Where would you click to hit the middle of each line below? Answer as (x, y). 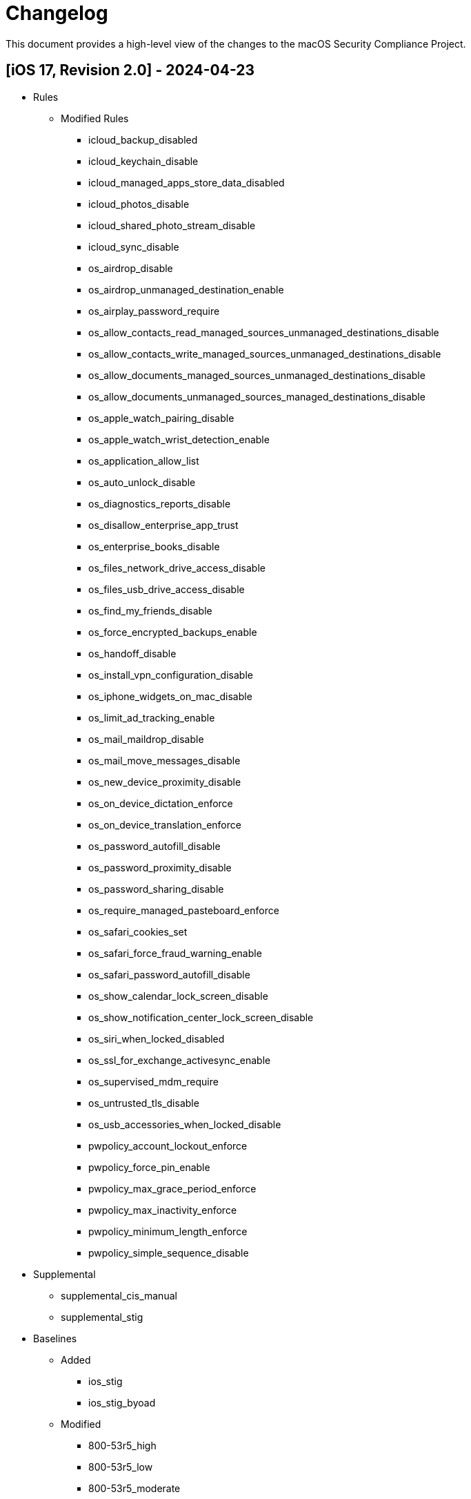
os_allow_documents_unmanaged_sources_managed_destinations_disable (257, 396)
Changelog (57, 13)
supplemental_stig (102, 1317)
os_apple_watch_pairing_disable (161, 418)
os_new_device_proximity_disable (165, 782)
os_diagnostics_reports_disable (160, 503)
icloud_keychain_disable (143, 161)
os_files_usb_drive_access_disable (167, 589)
